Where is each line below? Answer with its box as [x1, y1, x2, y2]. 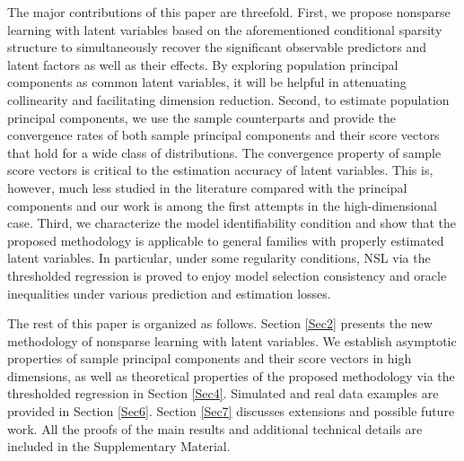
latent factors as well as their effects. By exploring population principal [7, 55, 398, 74]
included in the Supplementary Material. [7, 437, 231, 456]
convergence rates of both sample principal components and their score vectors [7, 126, 440, 144]
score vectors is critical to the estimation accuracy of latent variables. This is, [7, 161, 433, 179]
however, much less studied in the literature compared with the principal [7, 178, 407, 196]
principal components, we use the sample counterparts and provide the [7, 108, 396, 126]
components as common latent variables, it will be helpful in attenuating [7, 73, 407, 91]
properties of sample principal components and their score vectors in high [7, 349, 412, 368]
